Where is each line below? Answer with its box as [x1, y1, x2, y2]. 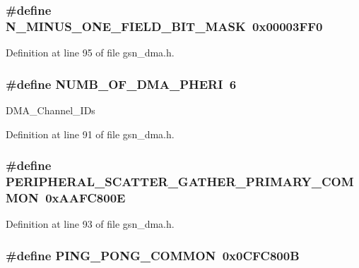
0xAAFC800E [45, 188, 126, 206]
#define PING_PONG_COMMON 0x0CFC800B [6, 246, 300, 264]
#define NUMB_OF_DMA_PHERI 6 [6, 75, 237, 92]
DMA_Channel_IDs [6, 102, 95, 117]
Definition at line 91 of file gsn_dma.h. [6, 126, 175, 141]
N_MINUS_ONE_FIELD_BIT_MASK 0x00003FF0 [6, 17, 323, 35]
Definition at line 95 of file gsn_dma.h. [6, 45, 175, 60]
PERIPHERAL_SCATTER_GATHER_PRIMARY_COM [6, 172, 354, 190]
